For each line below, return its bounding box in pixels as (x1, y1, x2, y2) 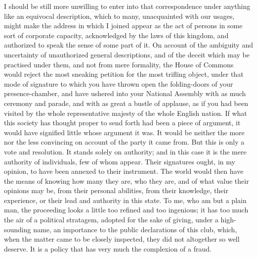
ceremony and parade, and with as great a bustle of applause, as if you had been (4, 98, 248, 108)
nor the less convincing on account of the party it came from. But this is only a (4, 137, 245, 147)
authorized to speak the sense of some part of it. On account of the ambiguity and (4, 40, 253, 50)
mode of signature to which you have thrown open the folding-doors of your (4, 78, 233, 89)
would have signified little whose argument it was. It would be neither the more (4, 127, 245, 137)
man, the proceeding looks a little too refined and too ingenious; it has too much (4, 205, 249, 215)
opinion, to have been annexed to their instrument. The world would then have (4, 166, 244, 176)
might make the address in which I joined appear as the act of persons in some (4, 20, 243, 31)
